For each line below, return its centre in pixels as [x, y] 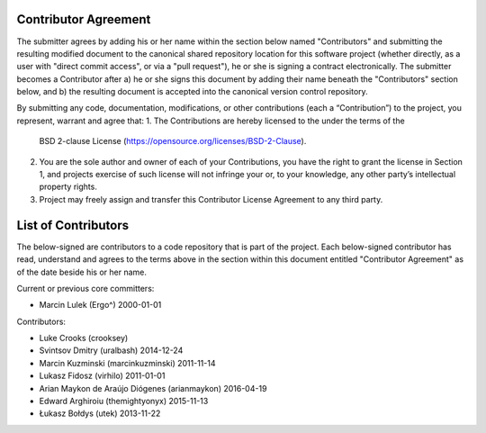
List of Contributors [73, 225]
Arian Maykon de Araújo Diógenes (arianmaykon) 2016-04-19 [153, 388]
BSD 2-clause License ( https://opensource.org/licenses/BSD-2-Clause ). [173, 141]
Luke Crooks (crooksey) [84, 338]
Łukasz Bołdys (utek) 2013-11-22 [100, 413]
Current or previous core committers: [85, 288]
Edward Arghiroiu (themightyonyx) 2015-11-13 [124, 401]
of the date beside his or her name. [82, 272]
